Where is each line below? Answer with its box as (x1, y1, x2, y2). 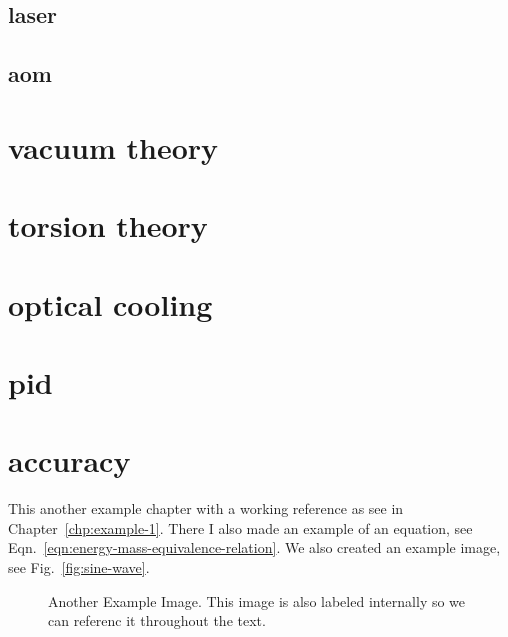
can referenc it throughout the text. (48, 610, 266, 631)
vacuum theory (8, 126, 219, 167)
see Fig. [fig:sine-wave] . (8, 556, 150, 577)
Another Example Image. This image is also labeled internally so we (48, 590, 466, 611)
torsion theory (8, 205, 208, 246)
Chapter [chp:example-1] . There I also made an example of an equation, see (8, 517, 473, 538)
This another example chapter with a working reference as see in (8, 498, 404, 519)
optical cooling (8, 283, 213, 324)
